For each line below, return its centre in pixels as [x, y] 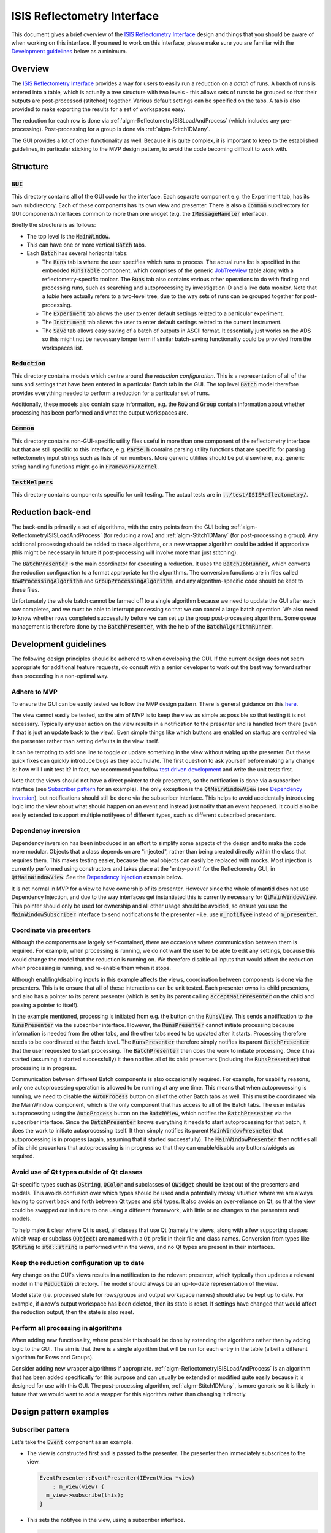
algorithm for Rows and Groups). [53, 1357]
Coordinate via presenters [51, 930]
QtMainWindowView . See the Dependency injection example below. [97, 877]
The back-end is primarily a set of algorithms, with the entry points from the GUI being [120, 527]
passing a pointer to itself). [45, 1005]
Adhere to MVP [34, 692]
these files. [25, 589]
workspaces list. [63, 348]
